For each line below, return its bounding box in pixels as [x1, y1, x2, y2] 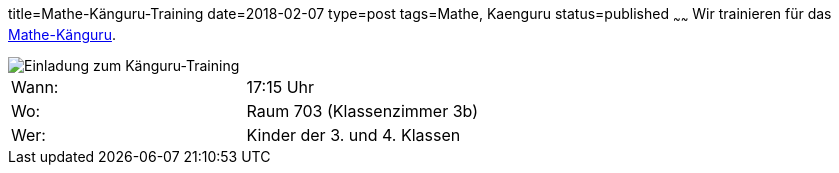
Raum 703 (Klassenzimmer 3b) [246, 100, 479, 121]
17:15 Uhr [246, 76, 315, 97]
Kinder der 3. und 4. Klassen [246, 124, 461, 145]
